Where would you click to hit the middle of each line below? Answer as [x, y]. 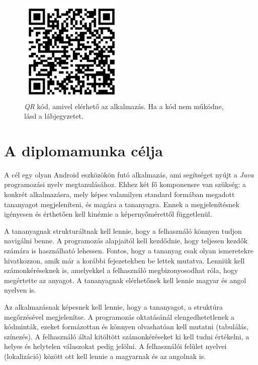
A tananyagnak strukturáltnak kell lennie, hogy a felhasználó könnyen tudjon [123, 231]
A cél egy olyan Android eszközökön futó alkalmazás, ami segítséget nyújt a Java [129, 174]
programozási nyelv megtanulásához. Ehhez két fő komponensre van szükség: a [125, 184]
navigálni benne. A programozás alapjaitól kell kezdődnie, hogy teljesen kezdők [126, 241]
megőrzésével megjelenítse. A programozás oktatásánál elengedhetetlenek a [119, 316]
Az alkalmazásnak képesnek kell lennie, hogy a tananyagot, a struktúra [114, 307]
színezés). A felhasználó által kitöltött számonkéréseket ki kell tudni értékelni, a [127, 336]
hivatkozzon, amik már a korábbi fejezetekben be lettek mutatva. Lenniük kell [124, 260]
